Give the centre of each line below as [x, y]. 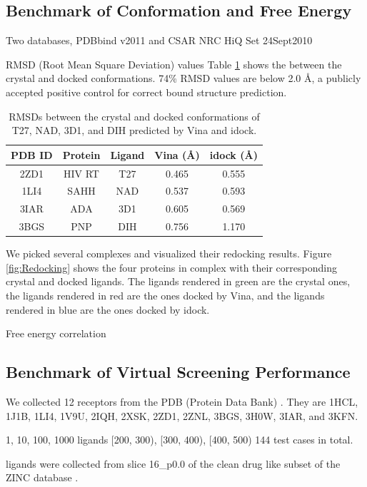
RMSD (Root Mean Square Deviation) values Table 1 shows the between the [174, 64]
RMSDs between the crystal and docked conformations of [134, 116]
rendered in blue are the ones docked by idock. [108, 309]
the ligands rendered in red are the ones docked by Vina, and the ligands [165, 296]
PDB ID [32, 154]
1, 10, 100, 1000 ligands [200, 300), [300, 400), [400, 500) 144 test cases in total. [180, 440]
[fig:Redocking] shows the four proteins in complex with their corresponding [171, 267]
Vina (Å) [177, 154]
